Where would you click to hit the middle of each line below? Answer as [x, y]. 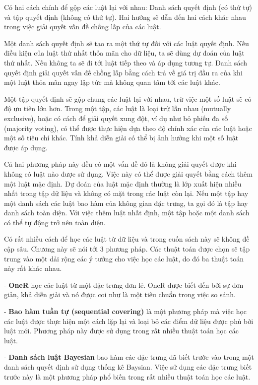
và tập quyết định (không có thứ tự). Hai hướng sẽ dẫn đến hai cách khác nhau [125, 17]
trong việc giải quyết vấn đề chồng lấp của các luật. [83, 27]
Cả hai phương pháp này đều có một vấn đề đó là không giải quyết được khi [120, 164]
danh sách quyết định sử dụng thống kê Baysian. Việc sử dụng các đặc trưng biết [128, 367]
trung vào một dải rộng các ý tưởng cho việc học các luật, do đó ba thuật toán [124, 258]
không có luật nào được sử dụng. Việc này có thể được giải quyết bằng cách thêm [128, 173]
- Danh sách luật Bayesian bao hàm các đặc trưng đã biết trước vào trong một [129, 357]
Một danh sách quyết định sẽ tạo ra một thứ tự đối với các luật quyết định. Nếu [127, 43]
